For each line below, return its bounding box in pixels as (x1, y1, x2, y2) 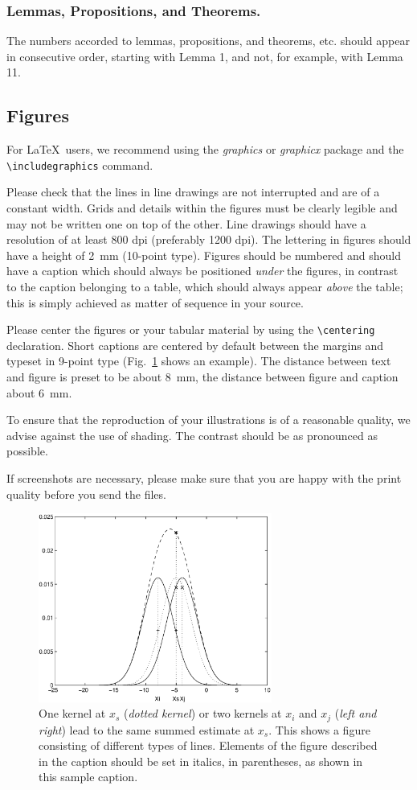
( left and (334, 705, 377, 722)
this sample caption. (39, 768, 138, 785)
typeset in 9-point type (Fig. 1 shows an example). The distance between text (6, 352, 391, 369)
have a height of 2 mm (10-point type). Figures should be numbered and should (6, 246, 401, 263)
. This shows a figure (268, 721, 370, 738)
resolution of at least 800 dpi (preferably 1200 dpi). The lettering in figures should (6, 231, 411, 248)
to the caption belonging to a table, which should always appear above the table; (6, 278, 403, 295)
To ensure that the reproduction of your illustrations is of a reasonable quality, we (6, 411, 411, 428)
